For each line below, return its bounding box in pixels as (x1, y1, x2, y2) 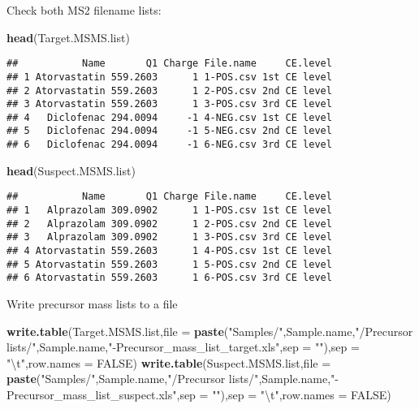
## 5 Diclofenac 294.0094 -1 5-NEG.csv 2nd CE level (6, 125, 332, 137)
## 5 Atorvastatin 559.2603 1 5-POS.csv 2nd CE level (6, 258, 332, 270)
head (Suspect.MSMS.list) (6, 161, 136, 179)
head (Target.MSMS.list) (6, 28, 130, 45)
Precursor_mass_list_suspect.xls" (6, 385, 177, 403)
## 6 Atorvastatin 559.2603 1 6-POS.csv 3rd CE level (6, 272, 332, 284)
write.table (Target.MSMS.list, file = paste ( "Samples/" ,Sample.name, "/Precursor (6, 322, 413, 339)
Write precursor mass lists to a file (6, 295, 178, 312)
